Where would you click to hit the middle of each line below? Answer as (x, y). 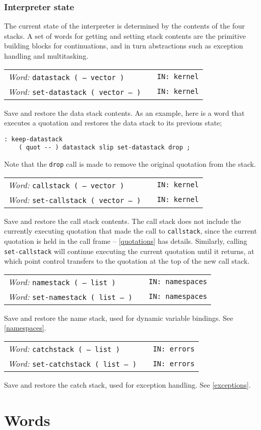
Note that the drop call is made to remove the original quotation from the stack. (130, 164)
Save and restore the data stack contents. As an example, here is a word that (124, 112)
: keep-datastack (33, 139)
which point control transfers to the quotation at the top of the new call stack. (127, 261)
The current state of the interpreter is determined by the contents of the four (125, 26)
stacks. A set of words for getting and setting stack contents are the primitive (125, 35)
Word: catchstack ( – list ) (64, 349)
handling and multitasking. (46, 56)
